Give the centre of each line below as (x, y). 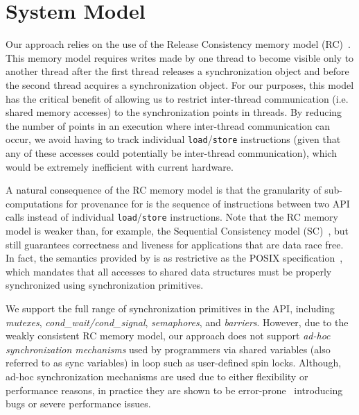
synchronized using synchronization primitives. (105, 285)
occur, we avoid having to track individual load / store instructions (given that (173, 139)
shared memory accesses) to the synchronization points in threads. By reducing (174, 112)
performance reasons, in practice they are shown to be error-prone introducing (174, 390)
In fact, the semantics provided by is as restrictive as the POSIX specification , (174, 258)
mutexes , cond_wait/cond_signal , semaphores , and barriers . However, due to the (177, 322)
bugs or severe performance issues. (78, 404)
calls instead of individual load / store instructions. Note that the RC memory (172, 217)
